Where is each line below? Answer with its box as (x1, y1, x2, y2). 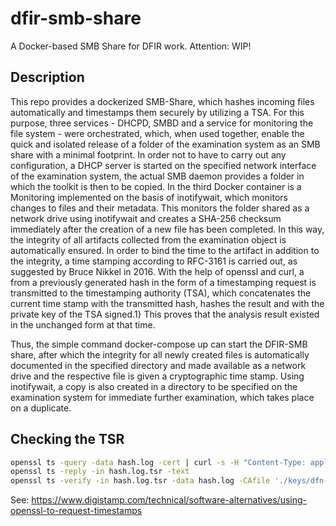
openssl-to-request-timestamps (10, 505, 143, 517)
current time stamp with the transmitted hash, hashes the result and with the (10, 297, 325, 309)
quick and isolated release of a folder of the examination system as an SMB (10, 138, 321, 150)
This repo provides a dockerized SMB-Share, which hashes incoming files (10, 95, 315, 107)
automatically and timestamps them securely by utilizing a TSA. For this (10, 106, 305, 118)
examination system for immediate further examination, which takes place (10, 391, 315, 403)
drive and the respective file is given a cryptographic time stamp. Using (10, 370, 305, 382)
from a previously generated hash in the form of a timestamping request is (10, 276, 317, 288)
